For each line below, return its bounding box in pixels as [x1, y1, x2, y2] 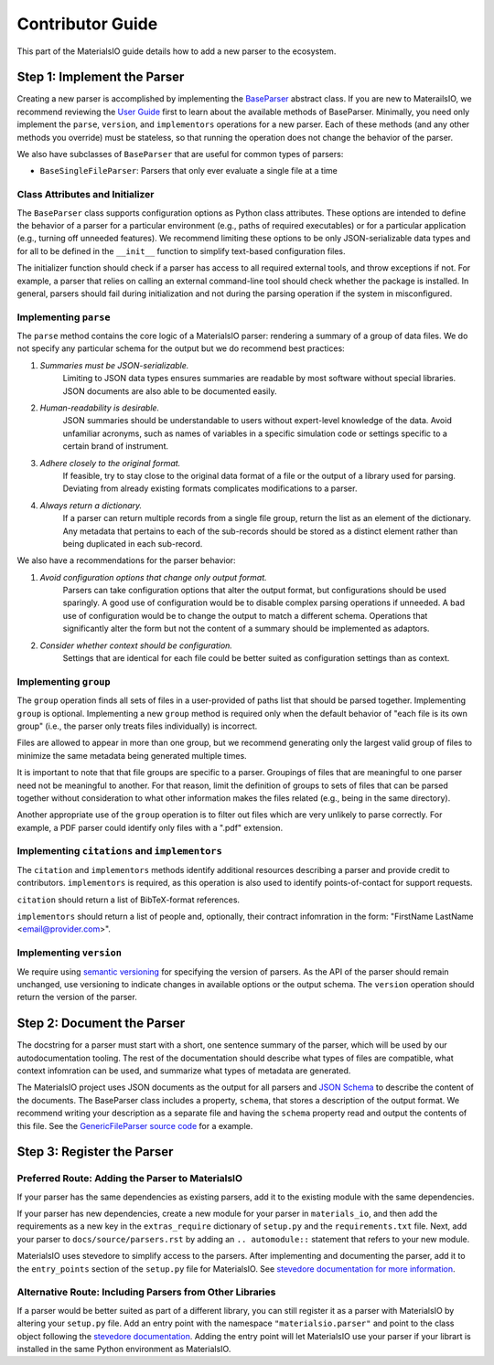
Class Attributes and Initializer [16, 188, 155, 201]
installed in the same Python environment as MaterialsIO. [16, 1343, 231, 1354]
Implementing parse [16, 311, 111, 324]
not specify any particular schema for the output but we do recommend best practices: [16, 343, 345, 354]
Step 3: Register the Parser [16, 1144, 174, 1160]
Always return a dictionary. [39, 499, 143, 511]
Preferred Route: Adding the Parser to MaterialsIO [16, 1172, 242, 1185]
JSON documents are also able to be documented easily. [62, 385, 277, 397]
